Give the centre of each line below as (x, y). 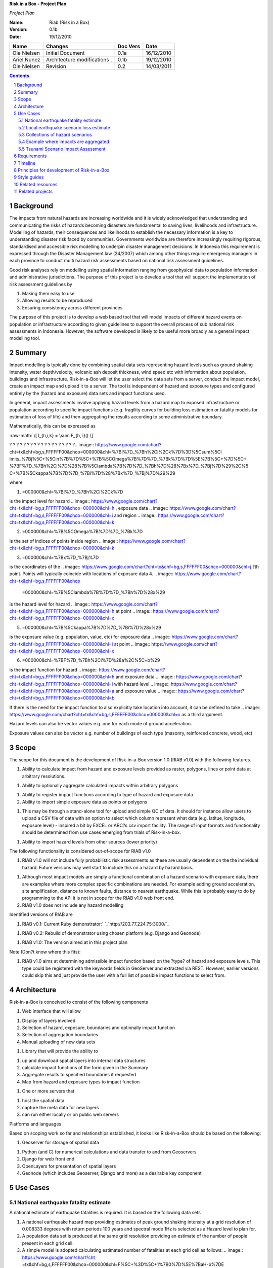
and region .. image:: (135, 515)
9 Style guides (29, 177)
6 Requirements (30, 156)
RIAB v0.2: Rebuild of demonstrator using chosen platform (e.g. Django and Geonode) (111, 933)
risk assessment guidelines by (41, 284)
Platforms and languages (35, 1124)
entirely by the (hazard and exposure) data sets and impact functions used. (88, 393)
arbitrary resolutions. (44, 776)
